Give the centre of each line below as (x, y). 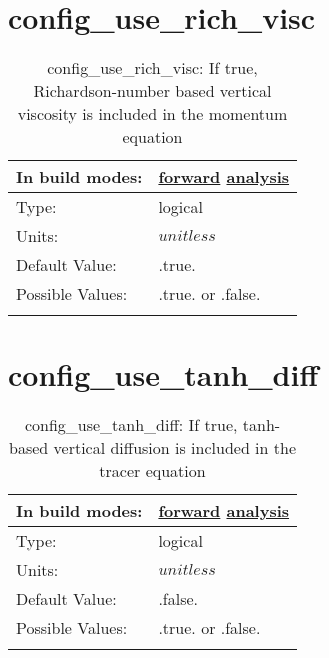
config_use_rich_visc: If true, (152, 68)
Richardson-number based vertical (152, 91)
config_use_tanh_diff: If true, (131, 425)
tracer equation (152, 471)
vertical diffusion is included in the (175, 448)
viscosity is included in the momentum (152, 114)
